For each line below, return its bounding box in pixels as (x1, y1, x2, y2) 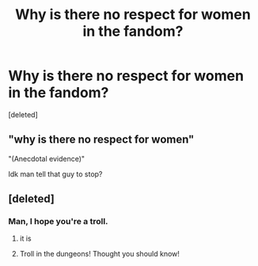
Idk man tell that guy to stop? (8, 169, 103, 179)
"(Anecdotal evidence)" (8, 154, 85, 163)
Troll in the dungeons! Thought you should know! (19, 249, 180, 259)
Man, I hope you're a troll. (8, 216, 108, 227)
